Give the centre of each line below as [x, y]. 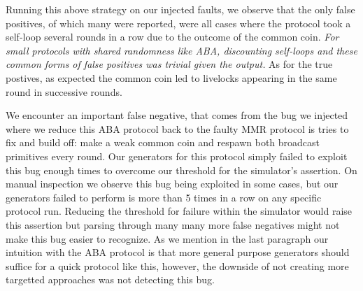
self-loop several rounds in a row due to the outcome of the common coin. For [172, 37]
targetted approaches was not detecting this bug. [110, 279]
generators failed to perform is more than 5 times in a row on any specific [164, 197]
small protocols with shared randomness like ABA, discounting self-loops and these [181, 50]
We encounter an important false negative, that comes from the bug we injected [177, 115]
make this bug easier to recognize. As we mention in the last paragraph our [167, 238]
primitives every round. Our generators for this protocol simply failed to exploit [177, 156]
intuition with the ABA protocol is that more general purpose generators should [178, 252]
